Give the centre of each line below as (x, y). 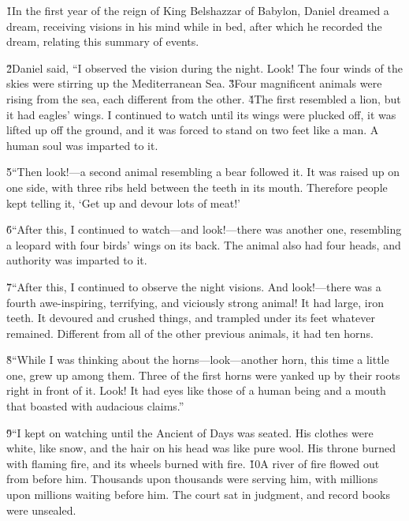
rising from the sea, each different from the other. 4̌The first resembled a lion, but (204, 98)
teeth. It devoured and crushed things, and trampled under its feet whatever (191, 318)
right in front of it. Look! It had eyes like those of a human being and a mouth (196, 390)
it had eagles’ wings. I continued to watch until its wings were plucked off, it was (201, 114)
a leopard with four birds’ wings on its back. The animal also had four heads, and (204, 244)
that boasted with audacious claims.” (95, 406)
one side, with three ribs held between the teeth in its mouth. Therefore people (197, 187)
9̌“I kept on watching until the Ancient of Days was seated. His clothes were (190, 432)
